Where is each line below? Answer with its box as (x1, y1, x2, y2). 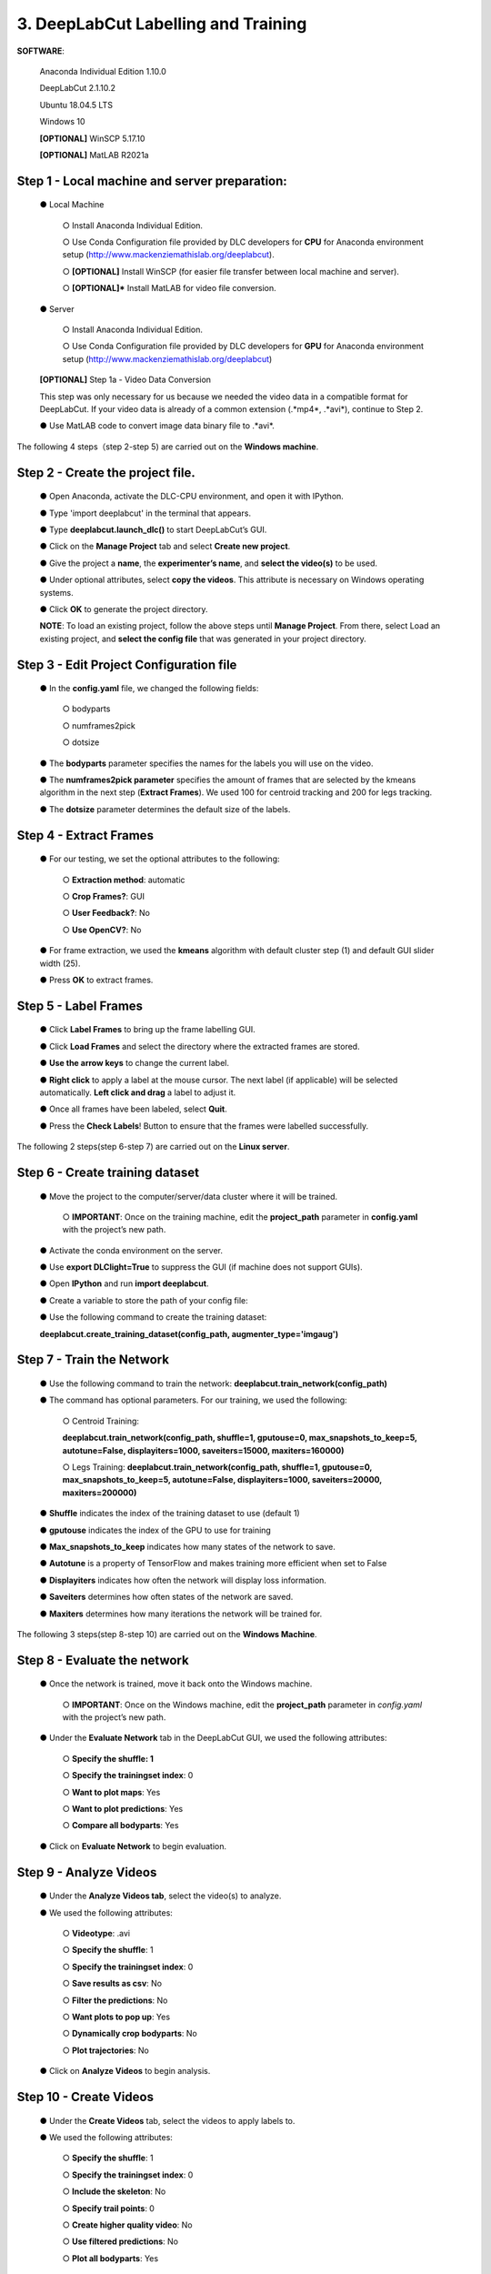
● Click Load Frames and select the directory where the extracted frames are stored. (39, 1041, 360, 1051)
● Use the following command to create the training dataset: (39, 1312, 267, 1323)
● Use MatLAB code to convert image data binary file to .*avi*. (39, 420, 275, 431)
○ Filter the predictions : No (62, 1995, 168, 2006)
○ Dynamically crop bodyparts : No (62, 2028, 197, 2039)
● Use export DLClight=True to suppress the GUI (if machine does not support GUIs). (39, 1262, 363, 1273)
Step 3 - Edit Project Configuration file (16, 657, 237, 672)
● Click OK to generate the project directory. (39, 603, 208, 614)
